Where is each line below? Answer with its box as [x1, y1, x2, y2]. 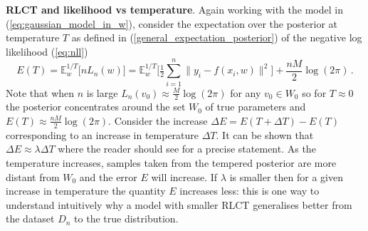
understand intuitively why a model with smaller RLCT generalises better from [6, 197, 352, 212]
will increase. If [151, 169, 218, 184]
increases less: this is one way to [179, 183, 320, 198]
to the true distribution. [74, 211, 179, 226]
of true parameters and [205, 99, 306, 114]
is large [86, 85, 118, 100]
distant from [6, 169, 60, 184]
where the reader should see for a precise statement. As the [58, 141, 316, 156]
